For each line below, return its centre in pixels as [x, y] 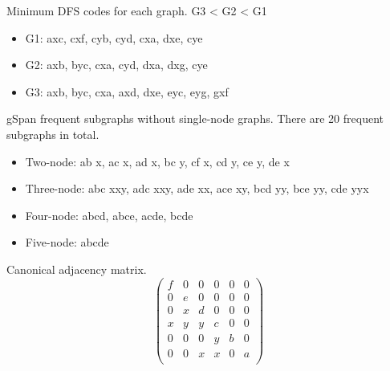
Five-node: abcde [67, 242]
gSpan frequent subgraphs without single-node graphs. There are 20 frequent [195, 118]
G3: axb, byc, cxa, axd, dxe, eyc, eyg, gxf [127, 91]
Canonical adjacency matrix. [77, 269]
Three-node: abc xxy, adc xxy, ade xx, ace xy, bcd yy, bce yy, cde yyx [197, 188]
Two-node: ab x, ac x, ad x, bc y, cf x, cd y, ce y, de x [157, 161]
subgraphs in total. [53, 134]
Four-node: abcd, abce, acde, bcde [109, 215]
